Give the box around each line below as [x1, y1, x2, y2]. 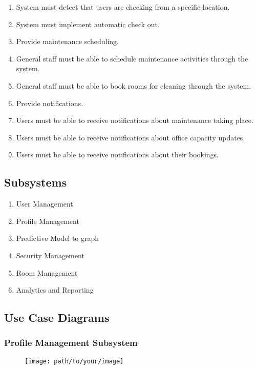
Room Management [16, 267, 78, 278]
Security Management [16, 250, 84, 260]
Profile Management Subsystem [4, 336, 138, 349]
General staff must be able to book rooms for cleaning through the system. [16, 80, 251, 91]
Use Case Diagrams [4, 310, 110, 325]
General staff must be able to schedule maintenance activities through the [16, 53, 248, 64]
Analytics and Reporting [16, 284, 94, 295]
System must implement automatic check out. [16, 18, 160, 29]
